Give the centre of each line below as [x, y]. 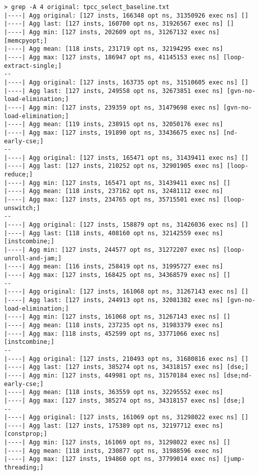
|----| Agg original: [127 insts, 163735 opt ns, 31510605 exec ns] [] [126, 82]
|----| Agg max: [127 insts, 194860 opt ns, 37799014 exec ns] [112, 459]
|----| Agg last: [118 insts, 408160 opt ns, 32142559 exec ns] [114, 233]
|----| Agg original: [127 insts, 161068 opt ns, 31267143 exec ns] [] [126, 292]
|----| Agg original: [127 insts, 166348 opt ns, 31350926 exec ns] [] [126, 15]
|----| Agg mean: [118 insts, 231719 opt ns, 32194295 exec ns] [114, 49]
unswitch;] [22, 208]
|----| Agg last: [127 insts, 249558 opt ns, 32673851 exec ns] [114, 91]
